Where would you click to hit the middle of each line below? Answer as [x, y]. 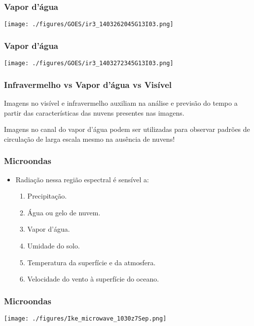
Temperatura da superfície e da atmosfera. [91, 262]
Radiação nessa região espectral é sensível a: [82, 179]
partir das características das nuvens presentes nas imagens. [94, 112]
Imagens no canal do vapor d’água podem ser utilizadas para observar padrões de [127, 129]
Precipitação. [47, 196]
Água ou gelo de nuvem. [64, 212]
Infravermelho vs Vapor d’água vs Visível [88, 84]
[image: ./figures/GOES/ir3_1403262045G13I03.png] [89, 24]
